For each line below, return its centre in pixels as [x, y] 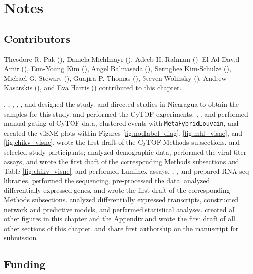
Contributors [37, 38]
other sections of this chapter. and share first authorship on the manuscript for [121, 228]
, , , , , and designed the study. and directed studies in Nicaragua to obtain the [122, 104]
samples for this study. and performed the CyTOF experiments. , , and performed [126, 113]
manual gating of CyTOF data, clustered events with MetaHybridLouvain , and [121, 123]
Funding [25, 264]
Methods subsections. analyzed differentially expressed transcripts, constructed [121, 199]
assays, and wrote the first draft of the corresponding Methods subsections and [122, 161]
